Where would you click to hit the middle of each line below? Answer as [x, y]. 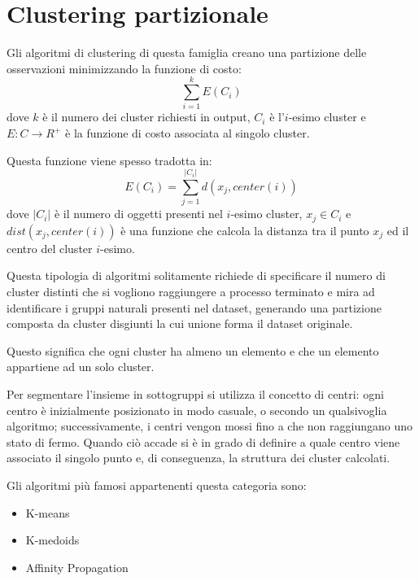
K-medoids [52, 540]
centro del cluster [50, 248]
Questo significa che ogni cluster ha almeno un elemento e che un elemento [193, 350]
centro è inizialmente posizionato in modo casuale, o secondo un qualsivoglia [197, 410]
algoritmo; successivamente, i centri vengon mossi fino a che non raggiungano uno [210, 426]
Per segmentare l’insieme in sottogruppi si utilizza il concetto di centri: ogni [195, 393]
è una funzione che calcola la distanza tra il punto [245, 230]
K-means [48, 512]
